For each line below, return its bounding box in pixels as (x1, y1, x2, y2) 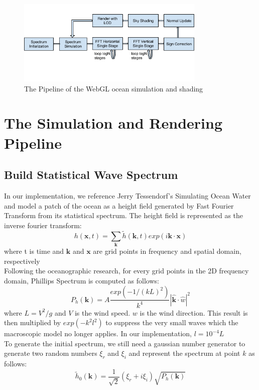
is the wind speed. (74, 307, 131, 318)
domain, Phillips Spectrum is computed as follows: (4, 275, 159, 285)
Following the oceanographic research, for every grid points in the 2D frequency (4, 265, 249, 276)
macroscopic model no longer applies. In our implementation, (4, 328, 192, 339)
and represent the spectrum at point (128, 348, 240, 358)
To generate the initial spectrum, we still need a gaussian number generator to (4, 338, 245, 348)
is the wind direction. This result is (140, 307, 248, 318)
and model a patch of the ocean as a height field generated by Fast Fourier (4, 200, 234, 211)
